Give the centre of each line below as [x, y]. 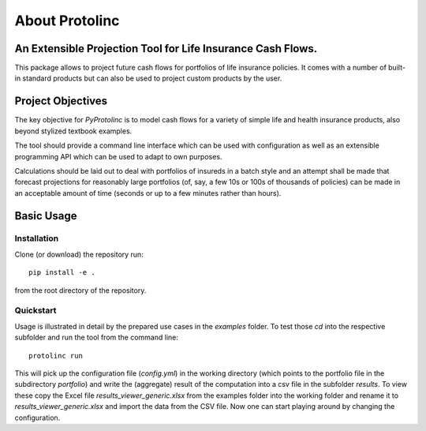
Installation [37, 238]
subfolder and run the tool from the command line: [97, 337]
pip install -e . [62, 273]
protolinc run [56, 356]
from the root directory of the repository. [80, 290]
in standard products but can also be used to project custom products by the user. [148, 78]
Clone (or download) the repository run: [79, 254]
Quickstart [35, 310]
